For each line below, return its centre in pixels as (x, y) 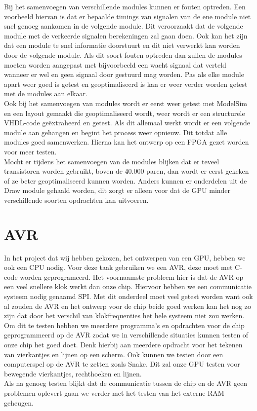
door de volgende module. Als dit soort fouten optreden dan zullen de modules (123, 55)
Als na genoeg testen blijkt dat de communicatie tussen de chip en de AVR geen (126, 383)
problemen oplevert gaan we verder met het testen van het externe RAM (114, 392)
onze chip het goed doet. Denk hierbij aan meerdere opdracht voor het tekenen (123, 344)
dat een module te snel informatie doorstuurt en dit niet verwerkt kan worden (122, 45)
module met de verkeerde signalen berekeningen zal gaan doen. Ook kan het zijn (126, 35)
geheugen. (19, 402)
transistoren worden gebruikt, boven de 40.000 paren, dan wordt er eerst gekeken (127, 171)
